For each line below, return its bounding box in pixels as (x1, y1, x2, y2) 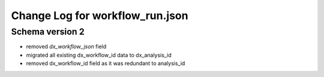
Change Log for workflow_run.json (11, 9, 188, 22)
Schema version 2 (11, 26, 85, 37)
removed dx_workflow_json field (26, 43, 107, 50)
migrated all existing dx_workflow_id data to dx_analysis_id (26, 51, 172, 58)
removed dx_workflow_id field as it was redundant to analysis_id (26, 60, 185, 67)
